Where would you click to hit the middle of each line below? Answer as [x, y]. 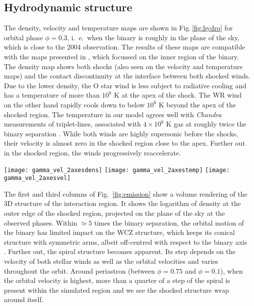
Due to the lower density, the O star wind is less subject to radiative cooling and [125, 85]
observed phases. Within [41, 222]
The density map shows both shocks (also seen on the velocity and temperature [124, 66]
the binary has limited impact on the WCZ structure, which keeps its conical [119, 232]
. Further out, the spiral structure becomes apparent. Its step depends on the [120, 251]
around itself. [24, 299]
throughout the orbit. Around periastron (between [79, 270]
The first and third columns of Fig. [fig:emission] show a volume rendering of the [126, 193]
